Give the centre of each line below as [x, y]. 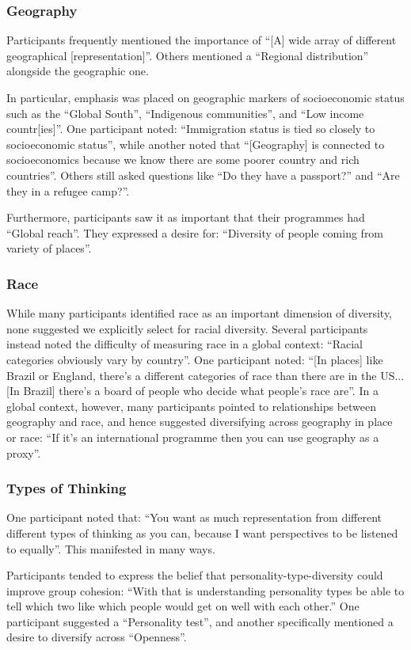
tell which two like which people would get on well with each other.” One [183, 606]
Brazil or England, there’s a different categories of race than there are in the [192, 375]
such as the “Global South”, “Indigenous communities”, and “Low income [185, 113]
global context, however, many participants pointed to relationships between [192, 406]
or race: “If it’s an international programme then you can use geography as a [193, 437]
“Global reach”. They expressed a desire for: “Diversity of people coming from [195, 232]
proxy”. [24, 452]
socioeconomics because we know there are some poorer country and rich [183, 160]
